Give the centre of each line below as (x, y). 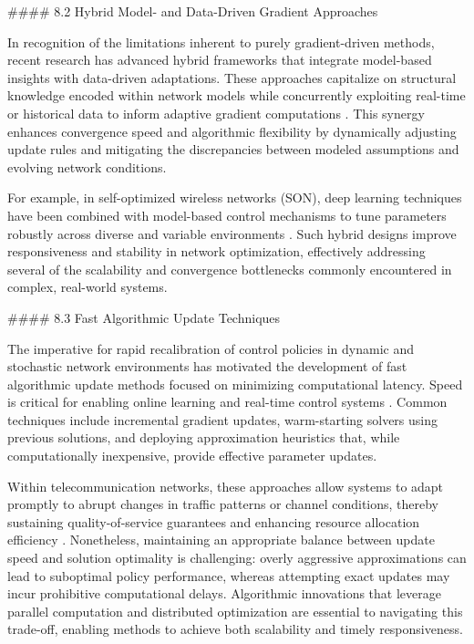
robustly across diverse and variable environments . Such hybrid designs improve (232, 233)
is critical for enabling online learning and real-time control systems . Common (227, 402)
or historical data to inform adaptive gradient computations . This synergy (216, 113)
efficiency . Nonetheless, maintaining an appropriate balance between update (221, 540)
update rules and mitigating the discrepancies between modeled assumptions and (233, 149)
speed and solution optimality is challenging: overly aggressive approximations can (237, 558)
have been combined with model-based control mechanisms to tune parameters (227, 215)
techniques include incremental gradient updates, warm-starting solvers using (222, 419)
